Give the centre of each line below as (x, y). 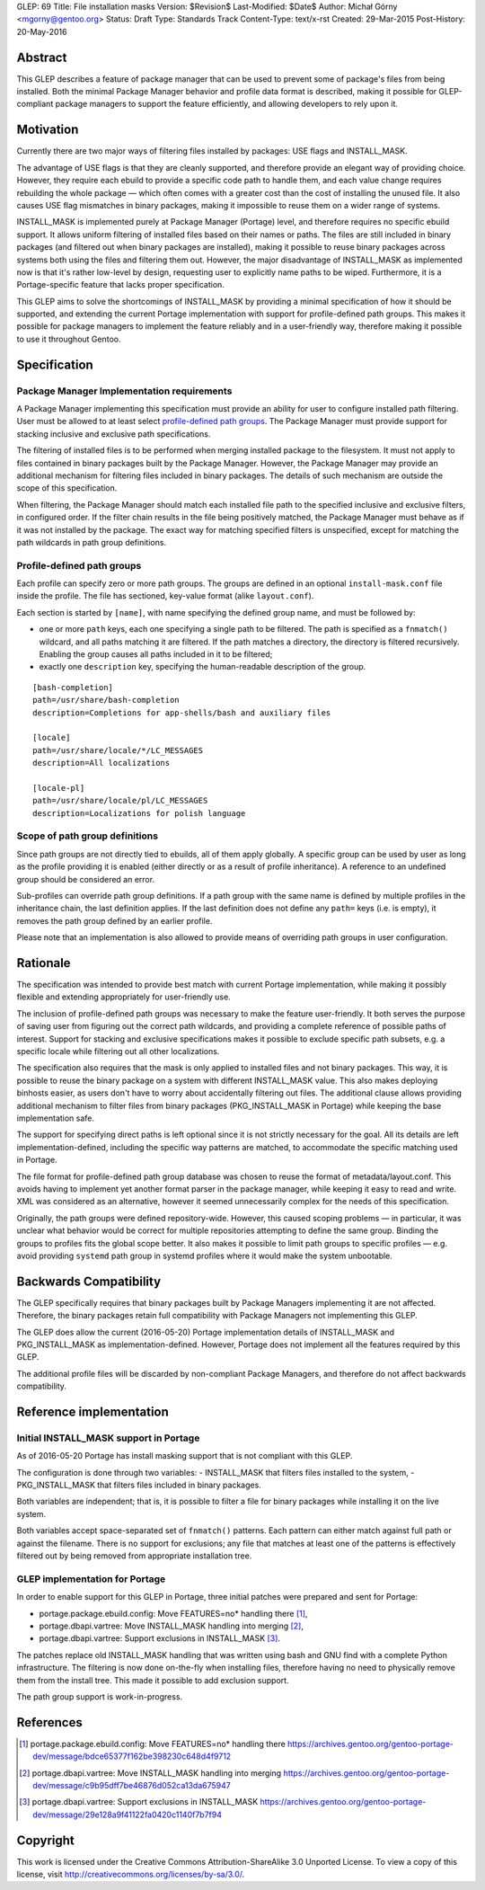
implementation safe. (55, 1118)
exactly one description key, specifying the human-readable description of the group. (203, 667)
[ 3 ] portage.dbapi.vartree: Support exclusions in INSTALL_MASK (139, 1802)
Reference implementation (93, 1411)
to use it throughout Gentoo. (69, 339)
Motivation (48, 130)
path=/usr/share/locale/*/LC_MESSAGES (118, 750)
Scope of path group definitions (88, 836)
